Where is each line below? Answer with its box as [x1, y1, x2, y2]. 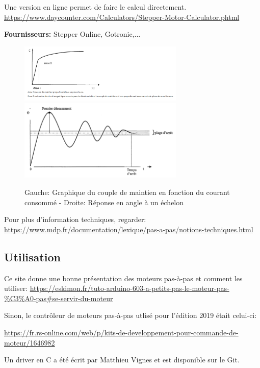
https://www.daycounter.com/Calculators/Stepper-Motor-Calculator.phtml [4, 11, 240, 22]
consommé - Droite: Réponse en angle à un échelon [24, 197, 184, 207]
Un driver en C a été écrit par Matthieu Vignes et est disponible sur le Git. [4, 354, 240, 365]
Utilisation [4, 249, 61, 264]
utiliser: [4, 283, 28, 293]
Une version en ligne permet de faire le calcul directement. [4, 2, 187, 12]
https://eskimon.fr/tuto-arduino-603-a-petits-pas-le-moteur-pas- [30, 283, 229, 293]
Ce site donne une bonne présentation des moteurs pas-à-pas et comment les [4, 273, 243, 283]
